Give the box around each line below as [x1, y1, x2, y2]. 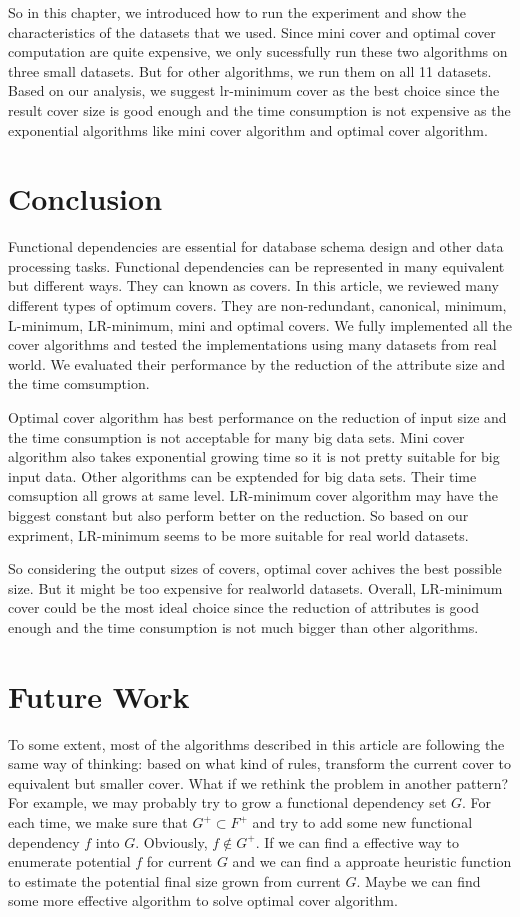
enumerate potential [8, 851, 131, 872]
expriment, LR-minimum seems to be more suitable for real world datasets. [8, 524, 469, 545]
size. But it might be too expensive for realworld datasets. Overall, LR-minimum [8, 577, 503, 598]
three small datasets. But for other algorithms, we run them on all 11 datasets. [8, 60, 492, 81]
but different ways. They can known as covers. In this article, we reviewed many [8, 275, 499, 296]
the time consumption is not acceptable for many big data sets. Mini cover [8, 426, 465, 447]
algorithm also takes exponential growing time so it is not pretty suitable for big [8, 446, 500, 467]
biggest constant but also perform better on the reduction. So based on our [8, 505, 469, 525]
